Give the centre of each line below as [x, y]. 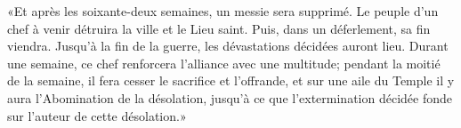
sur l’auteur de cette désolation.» [97, 115]
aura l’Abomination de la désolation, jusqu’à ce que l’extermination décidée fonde [230, 97]
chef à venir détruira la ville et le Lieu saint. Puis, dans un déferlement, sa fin [219, 28]
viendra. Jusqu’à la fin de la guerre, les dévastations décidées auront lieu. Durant [228, 46]
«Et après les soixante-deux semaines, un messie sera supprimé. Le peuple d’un [223, 11]
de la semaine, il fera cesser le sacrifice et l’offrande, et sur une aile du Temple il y [231, 80]
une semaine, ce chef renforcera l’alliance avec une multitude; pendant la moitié [224, 63]
